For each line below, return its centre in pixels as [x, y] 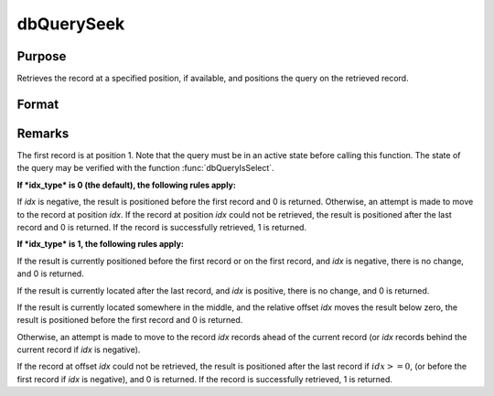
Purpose [42, 56]
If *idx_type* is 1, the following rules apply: [101, 244]
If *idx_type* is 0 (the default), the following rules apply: [127, 185]
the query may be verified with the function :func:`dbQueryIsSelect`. [145, 168]
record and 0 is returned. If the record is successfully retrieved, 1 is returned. [161, 227]
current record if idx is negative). [79, 350]
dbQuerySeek [71, 24]
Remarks [43, 133]
